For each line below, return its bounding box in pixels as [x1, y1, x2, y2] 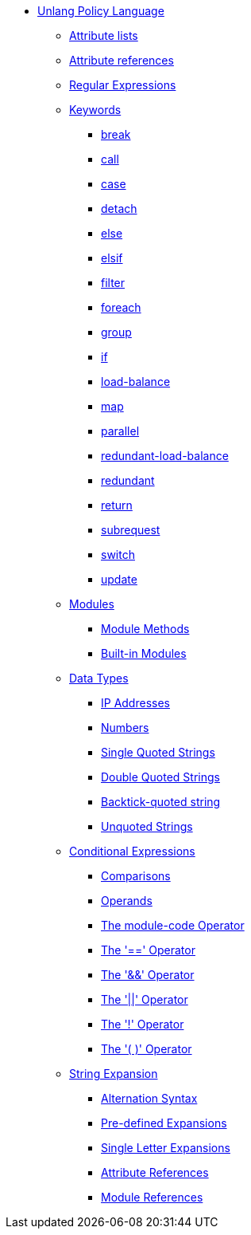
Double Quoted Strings [101, 770, 220, 784]
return [101, 498, 133, 512]
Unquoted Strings [101, 820, 193, 833]
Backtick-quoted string [101, 795, 221, 808]
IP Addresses [101, 696, 170, 710]
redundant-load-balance [101, 449, 229, 462]
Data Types [69, 671, 129, 685]
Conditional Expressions [69, 844, 195, 858]
